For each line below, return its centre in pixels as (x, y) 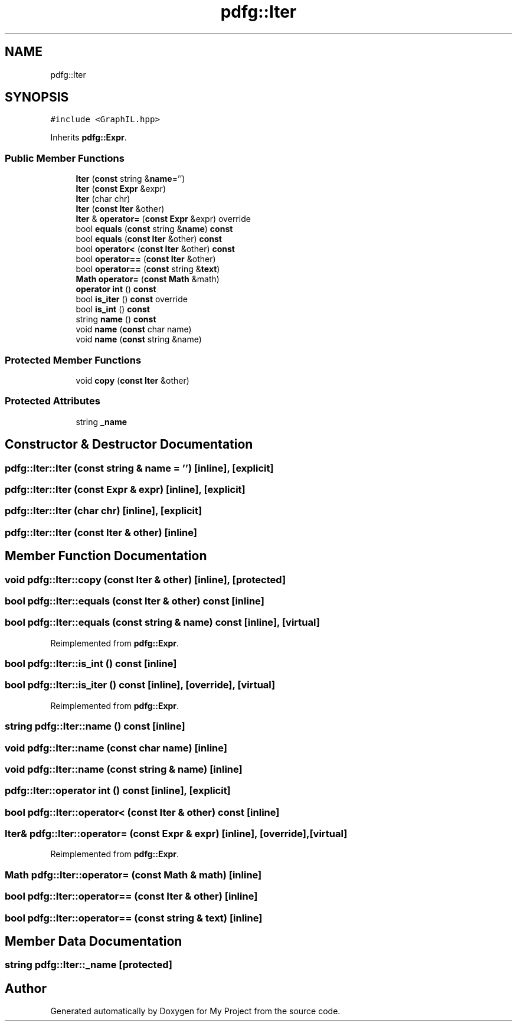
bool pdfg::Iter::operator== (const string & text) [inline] (134, 918)
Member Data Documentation (94, 941)
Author (26, 988)
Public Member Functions (65, 158)
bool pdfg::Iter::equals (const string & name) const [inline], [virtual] (162, 623)
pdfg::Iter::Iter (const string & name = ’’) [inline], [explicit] (139, 468)
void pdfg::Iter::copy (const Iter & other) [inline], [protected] (145, 579)
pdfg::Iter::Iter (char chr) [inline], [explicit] (104, 511)
